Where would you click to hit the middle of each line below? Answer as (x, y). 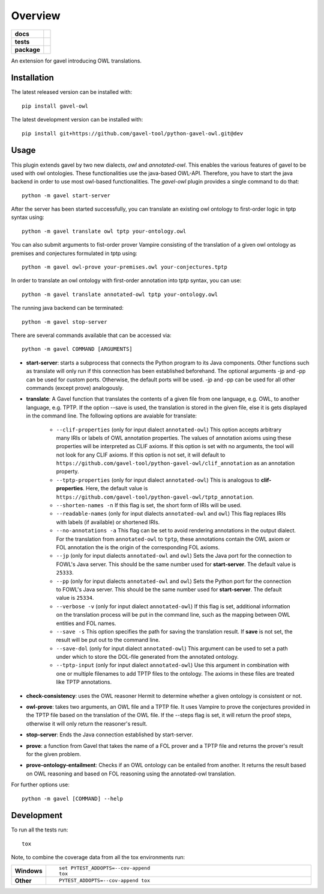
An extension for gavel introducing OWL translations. (76, 61)
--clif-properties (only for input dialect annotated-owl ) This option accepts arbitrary (169, 430)
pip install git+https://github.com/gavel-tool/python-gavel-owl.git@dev (133, 133)
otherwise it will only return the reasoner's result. (87, 723)
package (27, 49)
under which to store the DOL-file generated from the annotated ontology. (148, 657)
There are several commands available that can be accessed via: (91, 335)
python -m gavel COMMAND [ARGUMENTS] (77, 349)
